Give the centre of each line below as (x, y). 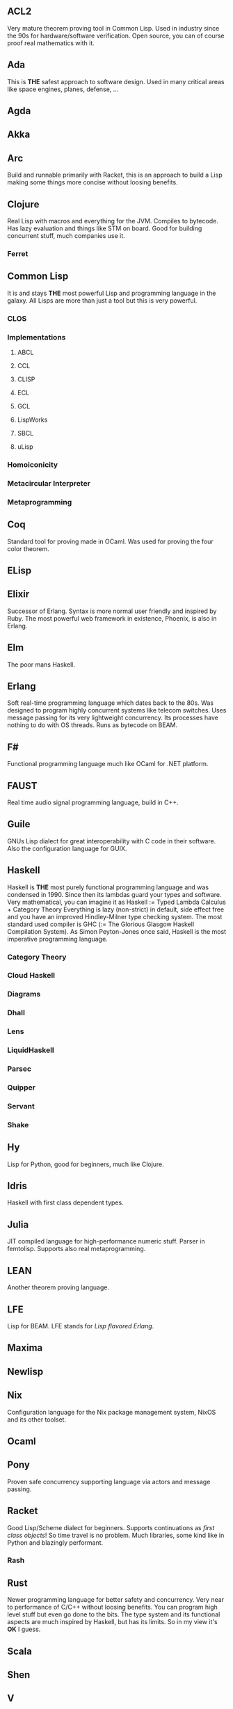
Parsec (19, 1069)
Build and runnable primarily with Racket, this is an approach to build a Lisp (115, 175)
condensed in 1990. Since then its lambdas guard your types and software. (114, 894)
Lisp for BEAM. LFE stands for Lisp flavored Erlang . (81, 1326)
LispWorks (32, 420)
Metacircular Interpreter (49, 483)
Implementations (37, 337)
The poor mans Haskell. (41, 665)
